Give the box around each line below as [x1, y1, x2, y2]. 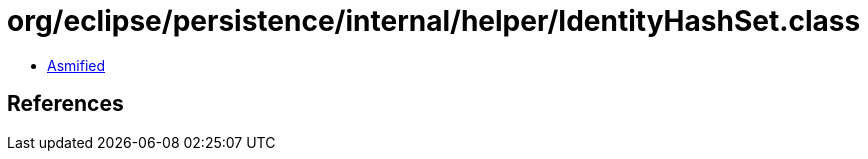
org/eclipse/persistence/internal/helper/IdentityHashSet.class [7, 4, 861, 38]
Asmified [47, 56, 106, 74]
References [7, 91, 124, 117]
